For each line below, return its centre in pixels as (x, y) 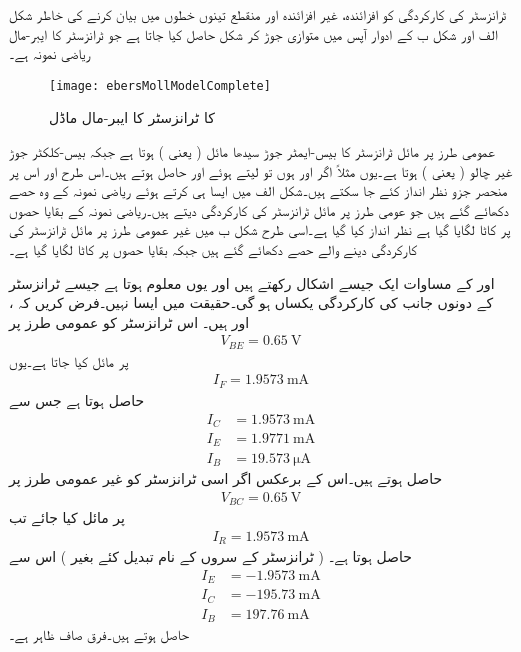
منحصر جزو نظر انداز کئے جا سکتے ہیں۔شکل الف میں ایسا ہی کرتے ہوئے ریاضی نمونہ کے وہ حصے (258, 190)
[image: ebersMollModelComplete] (160, 85)
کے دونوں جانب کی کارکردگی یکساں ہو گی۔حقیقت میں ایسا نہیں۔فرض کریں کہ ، (251, 302)
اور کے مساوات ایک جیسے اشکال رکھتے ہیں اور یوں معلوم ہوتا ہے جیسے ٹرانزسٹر (252, 282)
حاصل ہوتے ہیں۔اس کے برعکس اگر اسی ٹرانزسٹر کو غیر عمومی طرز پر (226, 477)
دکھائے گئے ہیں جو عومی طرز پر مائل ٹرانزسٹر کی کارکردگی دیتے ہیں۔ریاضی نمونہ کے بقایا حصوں (259, 209)
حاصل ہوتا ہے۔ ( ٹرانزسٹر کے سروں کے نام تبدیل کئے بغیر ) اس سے (210, 556)
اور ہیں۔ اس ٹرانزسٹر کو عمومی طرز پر (129, 321)
